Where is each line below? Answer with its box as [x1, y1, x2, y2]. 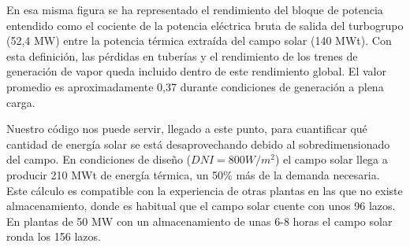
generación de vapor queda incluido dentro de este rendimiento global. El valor [6, 63, 386, 79]
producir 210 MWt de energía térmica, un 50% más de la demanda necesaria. [6, 166, 380, 182]
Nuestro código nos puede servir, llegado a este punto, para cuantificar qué [6, 120, 367, 137]
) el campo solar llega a [274, 151, 388, 168]
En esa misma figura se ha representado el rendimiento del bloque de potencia [6, 2, 383, 17]
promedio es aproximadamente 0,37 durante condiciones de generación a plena [6, 78, 384, 94]
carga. [6, 94, 35, 110]
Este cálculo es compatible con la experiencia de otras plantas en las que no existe [6, 182, 403, 198]
